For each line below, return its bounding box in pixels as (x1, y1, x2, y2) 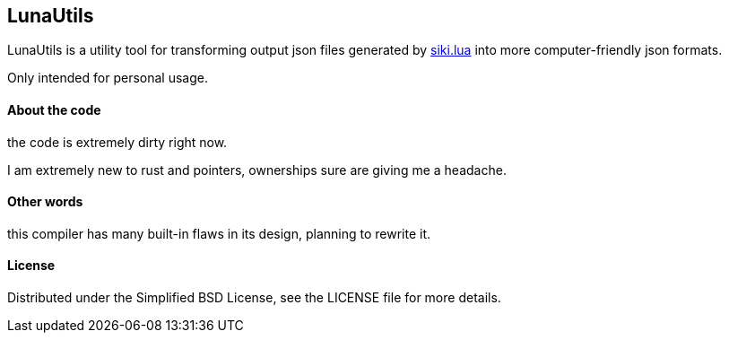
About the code (7, 102, 101, 118)
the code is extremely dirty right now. (7, 134, 228, 150)
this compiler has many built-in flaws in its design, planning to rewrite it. (7, 225, 431, 241)
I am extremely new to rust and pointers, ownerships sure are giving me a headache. (7, 161, 507, 178)
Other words (7, 194, 83, 210)
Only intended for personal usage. (7, 70, 208, 86)
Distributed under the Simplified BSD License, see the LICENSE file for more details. (7, 290, 501, 306)
